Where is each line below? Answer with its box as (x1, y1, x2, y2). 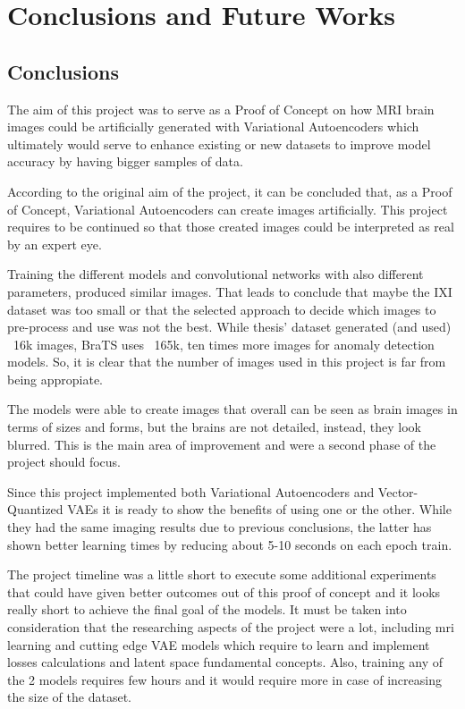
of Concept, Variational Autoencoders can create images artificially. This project (7, 199, 448, 218)
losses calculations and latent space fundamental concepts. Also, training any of (7, 653, 444, 671)
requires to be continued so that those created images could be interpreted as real (7, 217, 454, 236)
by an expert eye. (7, 234, 102, 253)
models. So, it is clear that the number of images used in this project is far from (7, 352, 446, 371)
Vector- (377, 482, 418, 501)
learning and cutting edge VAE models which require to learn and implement (7, 635, 430, 654)
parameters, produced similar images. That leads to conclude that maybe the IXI (7, 282, 452, 300)
